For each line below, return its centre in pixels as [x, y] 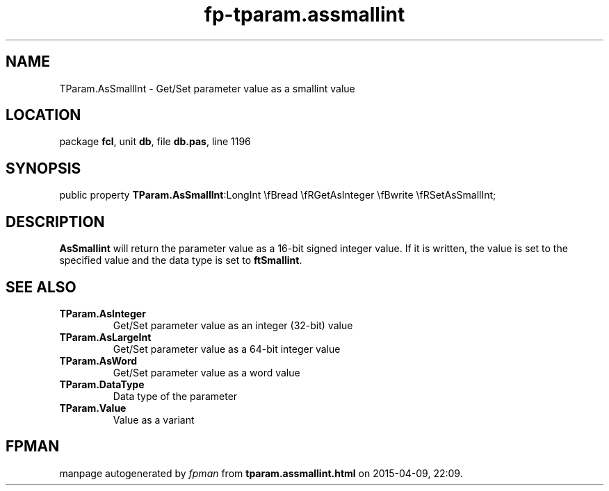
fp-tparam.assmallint [304, 15]
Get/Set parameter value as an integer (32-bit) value [233, 325]
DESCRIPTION [55, 222]
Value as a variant [154, 419]
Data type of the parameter [175, 396]
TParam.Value [93, 408]
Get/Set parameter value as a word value [206, 372]
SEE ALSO [41, 287]
